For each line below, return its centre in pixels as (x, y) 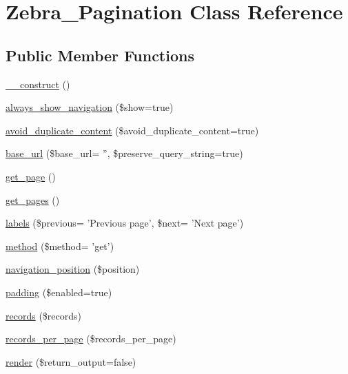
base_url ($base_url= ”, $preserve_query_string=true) (124, 153)
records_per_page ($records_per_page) (91, 339)
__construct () (38, 84)
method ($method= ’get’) (60, 246)
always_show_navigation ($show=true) (90, 107)
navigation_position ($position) (73, 269)
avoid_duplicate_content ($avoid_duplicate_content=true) (132, 130)
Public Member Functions (100, 55)
